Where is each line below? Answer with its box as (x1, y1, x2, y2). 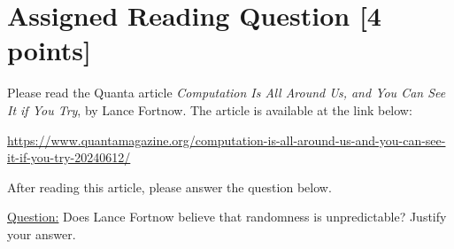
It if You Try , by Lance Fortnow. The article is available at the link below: (7, 100, 412, 119)
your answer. (7, 224, 76, 243)
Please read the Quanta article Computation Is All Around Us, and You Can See (7, 83, 446, 102)
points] (7, 32, 91, 68)
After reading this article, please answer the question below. (7, 177, 332, 196)
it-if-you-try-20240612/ (7, 148, 131, 167)
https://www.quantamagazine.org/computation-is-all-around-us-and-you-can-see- (7, 130, 446, 149)
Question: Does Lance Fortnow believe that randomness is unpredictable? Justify (7, 207, 447, 226)
